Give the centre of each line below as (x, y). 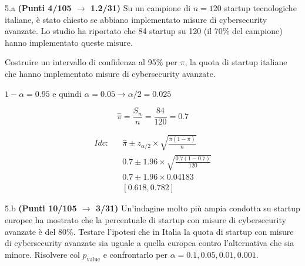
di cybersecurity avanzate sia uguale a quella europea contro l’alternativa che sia (150, 243)
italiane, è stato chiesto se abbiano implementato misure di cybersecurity (136, 19)
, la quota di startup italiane (236, 62)
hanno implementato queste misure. (69, 42)
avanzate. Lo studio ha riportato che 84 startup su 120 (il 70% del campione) (144, 31)
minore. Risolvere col (42, 254)
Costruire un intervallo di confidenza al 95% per (91, 62)
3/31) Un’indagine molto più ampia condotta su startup (198, 208)
